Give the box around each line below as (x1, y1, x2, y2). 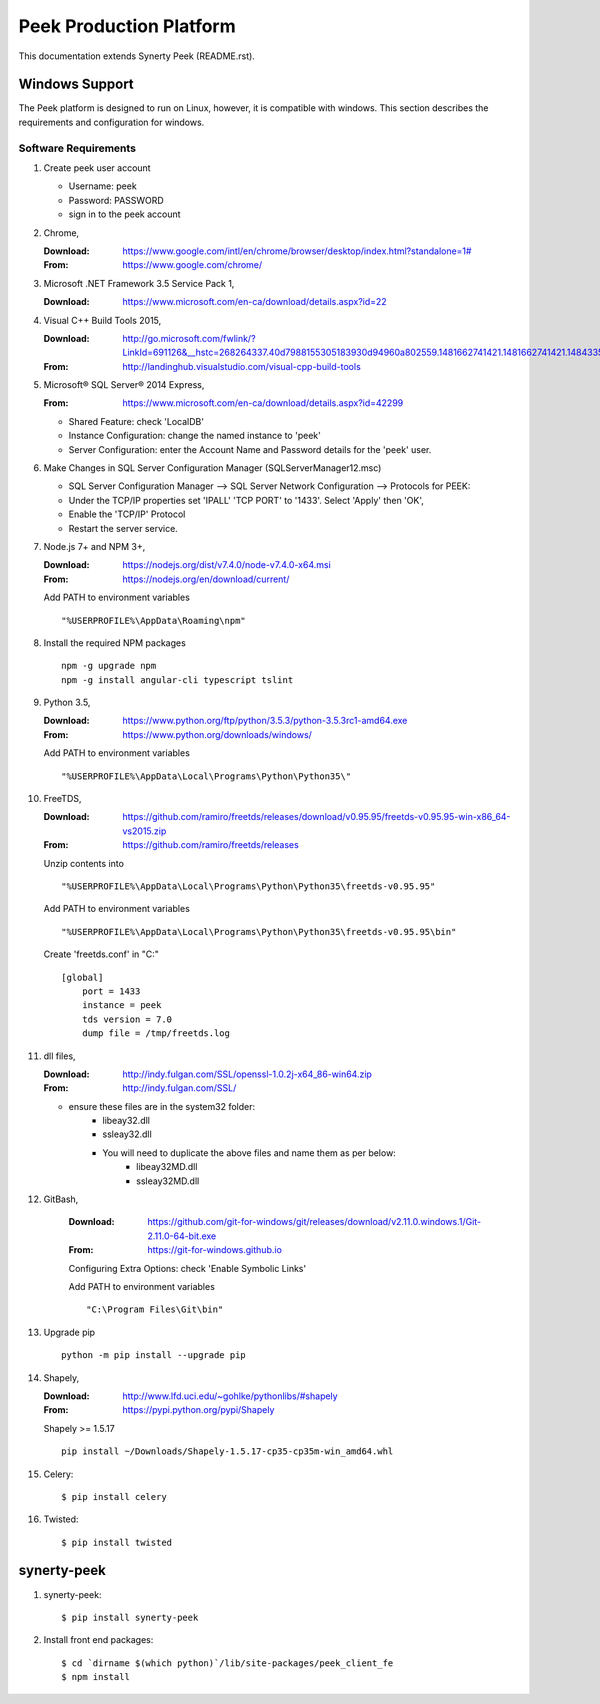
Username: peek (68, 180, 137, 192)
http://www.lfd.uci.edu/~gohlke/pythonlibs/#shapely (122, 1390, 339, 1402)
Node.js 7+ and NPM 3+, (43, 540, 146, 552)
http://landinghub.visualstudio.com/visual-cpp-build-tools (122, 360, 362, 372)
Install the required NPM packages (43, 636, 187, 649)
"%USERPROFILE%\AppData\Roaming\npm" (61, 615, 247, 626)
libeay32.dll (102, 1115, 150, 1127)
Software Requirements (18, 141, 137, 155)
